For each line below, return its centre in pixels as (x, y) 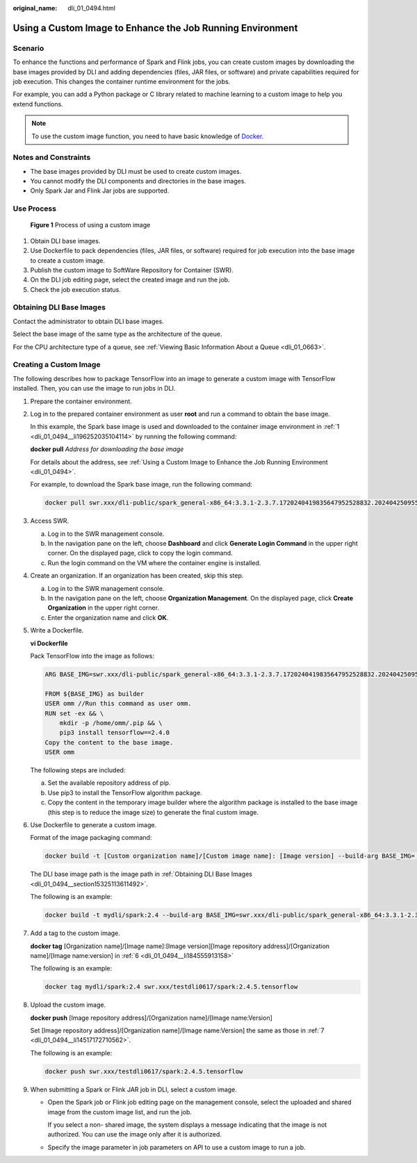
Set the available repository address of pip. (109, 783)
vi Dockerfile (49, 643)
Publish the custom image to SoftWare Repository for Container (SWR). (132, 270)
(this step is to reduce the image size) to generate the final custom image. (153, 812)
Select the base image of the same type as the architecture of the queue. (117, 334)
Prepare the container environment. (81, 401)
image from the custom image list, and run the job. (120, 1112)
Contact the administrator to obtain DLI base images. (89, 321)
